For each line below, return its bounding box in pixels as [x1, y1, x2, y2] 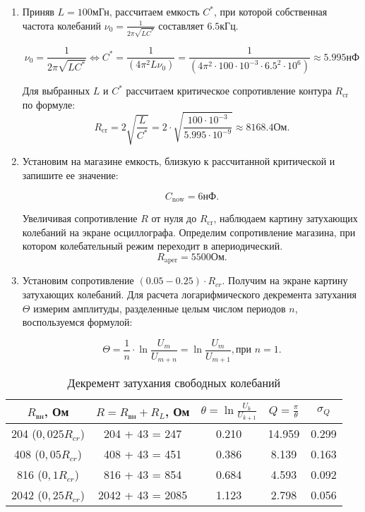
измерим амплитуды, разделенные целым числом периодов [33, 300, 286, 315]
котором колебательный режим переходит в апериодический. [22, 238, 283, 253]
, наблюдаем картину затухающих [213, 211, 358, 226]
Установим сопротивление [22, 273, 134, 288]
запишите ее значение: [22, 168, 119, 183]
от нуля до [151, 211, 197, 226]
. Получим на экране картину [222, 273, 348, 288]
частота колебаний [22, 18, 102, 32]
